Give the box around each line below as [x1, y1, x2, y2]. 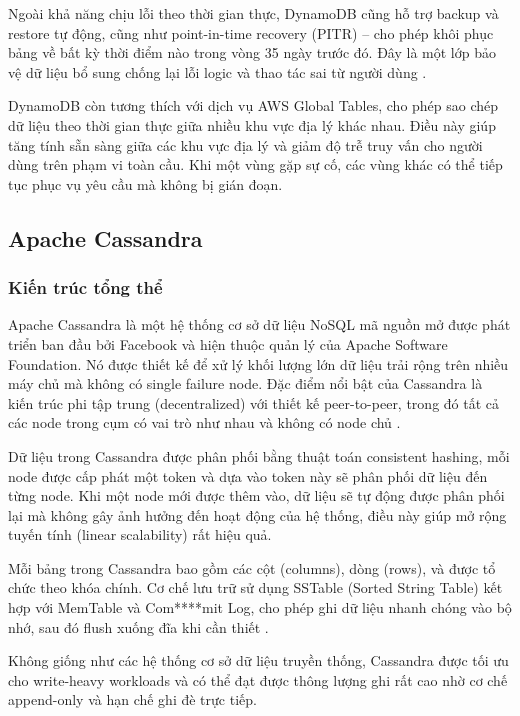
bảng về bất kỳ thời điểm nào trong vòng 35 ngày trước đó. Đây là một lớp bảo [8, 42, 496, 63]
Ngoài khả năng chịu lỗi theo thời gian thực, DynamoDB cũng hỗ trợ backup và [8, 3, 499, 23]
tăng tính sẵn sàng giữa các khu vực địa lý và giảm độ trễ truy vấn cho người [8, 134, 483, 155]
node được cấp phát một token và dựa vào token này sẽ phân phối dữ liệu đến [8, 465, 488, 486]
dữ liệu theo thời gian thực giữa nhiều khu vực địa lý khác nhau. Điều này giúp [8, 114, 496, 135]
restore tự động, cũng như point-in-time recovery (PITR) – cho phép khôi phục [8, 22, 494, 43]
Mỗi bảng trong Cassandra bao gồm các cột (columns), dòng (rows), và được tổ [8, 557, 496, 578]
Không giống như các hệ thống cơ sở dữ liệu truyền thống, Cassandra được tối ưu [8, 650, 509, 671]
